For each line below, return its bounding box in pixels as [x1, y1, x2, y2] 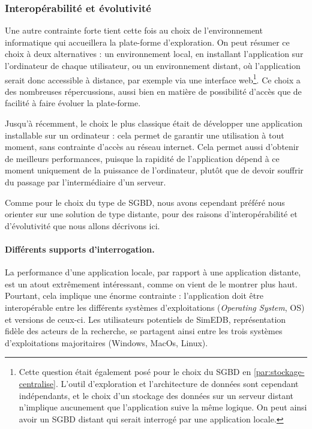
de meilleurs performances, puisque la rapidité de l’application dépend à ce [5, 152, 280, 164]
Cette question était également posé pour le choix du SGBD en [19, 365, 251, 378]
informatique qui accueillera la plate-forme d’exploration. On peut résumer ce [5, 35, 290, 48]
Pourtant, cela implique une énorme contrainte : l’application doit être [5, 289, 263, 302]
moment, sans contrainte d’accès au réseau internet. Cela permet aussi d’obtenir [5, 140, 299, 153]
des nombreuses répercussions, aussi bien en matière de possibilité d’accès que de [5, 85, 302, 97]
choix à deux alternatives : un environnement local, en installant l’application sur [5, 47, 304, 60]
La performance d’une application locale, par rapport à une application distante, [5, 266, 301, 278]
